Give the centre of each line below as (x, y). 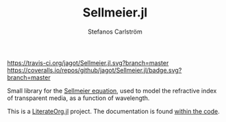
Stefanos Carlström (115, 32)
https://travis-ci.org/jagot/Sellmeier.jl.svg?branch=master (88, 62)
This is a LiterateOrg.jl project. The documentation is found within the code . (114, 111)
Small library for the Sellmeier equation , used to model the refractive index (112, 90)
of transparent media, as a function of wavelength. (78, 98)
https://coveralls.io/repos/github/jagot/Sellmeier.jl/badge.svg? (95, 70)
